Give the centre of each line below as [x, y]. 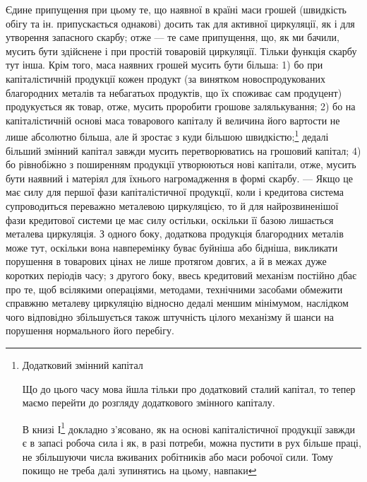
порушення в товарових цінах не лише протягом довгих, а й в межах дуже [166, 261]
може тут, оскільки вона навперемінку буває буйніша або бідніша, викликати [172, 247]
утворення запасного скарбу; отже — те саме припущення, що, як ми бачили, [173, 37]
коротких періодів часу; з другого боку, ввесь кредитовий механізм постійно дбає [181, 275]
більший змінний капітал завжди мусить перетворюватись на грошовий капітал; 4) [183, 150]
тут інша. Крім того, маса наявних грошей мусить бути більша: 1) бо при [164, 65]
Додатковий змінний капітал [83, 364]
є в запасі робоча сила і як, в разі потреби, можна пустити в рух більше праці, [192, 442]
